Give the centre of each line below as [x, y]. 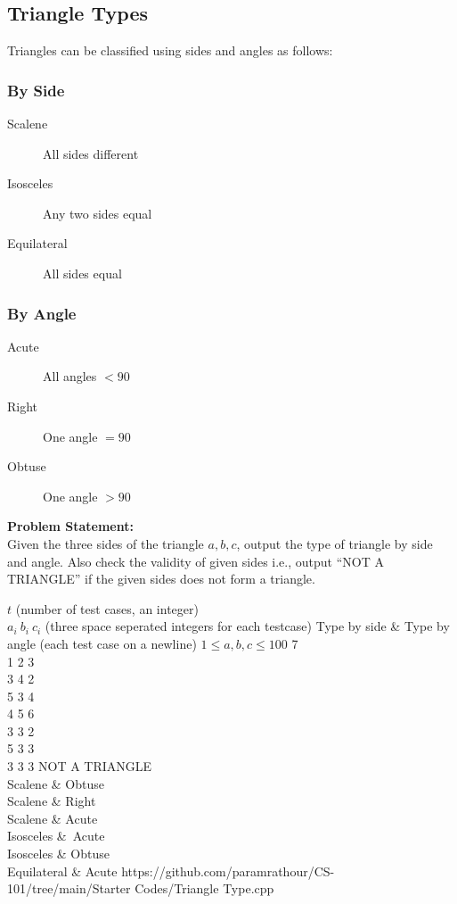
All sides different [91, 153]
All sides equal [82, 273]
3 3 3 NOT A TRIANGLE [80, 766]
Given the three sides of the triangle [106, 543]
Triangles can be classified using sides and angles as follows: [170, 50]
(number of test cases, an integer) [107, 608]
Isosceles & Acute [56, 836]
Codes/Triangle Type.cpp [204, 888]
